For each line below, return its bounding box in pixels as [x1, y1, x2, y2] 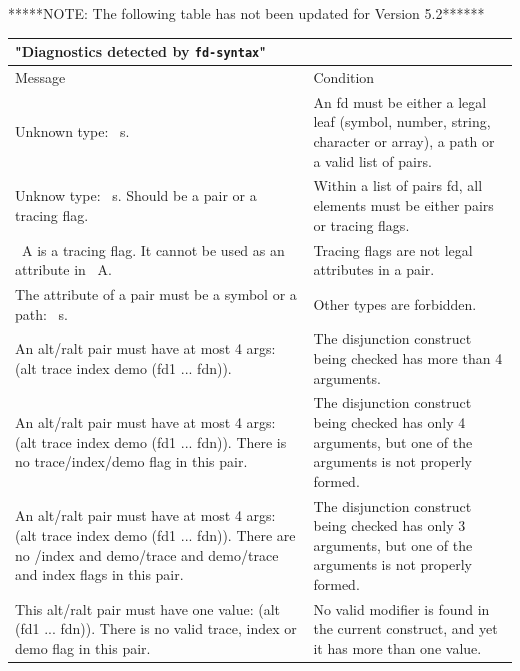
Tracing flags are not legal [313, 239, 473, 260]
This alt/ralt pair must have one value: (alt [15, 598, 281, 619]
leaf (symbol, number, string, [313, 111, 491, 132]
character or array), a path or [313, 131, 495, 152]
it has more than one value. [313, 638, 482, 659]
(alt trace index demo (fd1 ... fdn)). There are [15, 525, 296, 546]
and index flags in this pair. [15, 564, 184, 585]
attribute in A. [15, 259, 112, 280]
